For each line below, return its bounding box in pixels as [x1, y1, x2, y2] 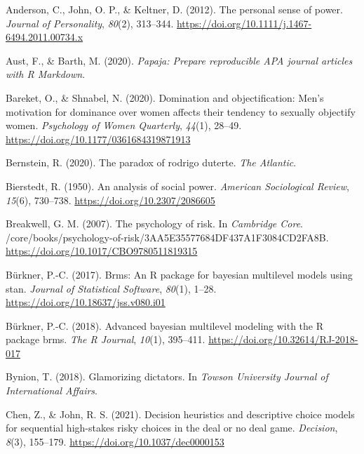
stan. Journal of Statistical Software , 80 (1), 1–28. [6, 281, 217, 295]
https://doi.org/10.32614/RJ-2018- [208, 332, 358, 347]
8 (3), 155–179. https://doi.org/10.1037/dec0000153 [6, 434, 224, 448]
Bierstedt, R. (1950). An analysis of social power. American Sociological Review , [6, 178, 349, 193]
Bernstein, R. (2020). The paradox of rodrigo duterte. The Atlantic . [6, 155, 297, 170]
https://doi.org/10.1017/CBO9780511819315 [6, 243, 198, 258]
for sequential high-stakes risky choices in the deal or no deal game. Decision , [6, 420, 338, 435]
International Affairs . [6, 383, 97, 398]
